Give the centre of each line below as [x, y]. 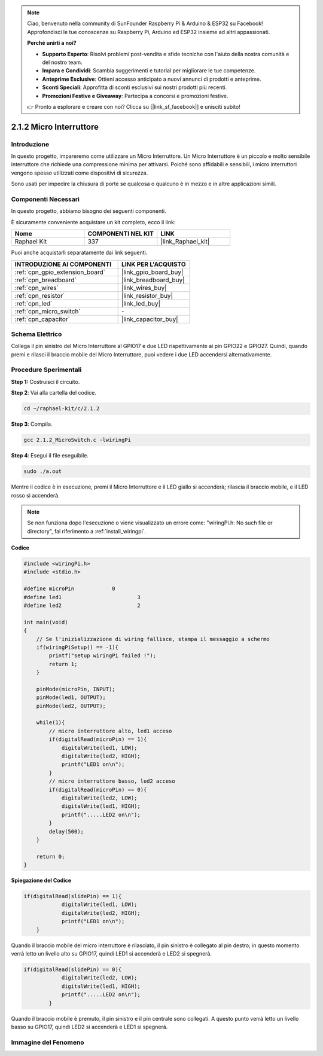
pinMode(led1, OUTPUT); [71, 698]
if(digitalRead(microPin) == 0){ [98, 790]
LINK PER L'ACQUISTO [154, 264]
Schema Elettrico [36, 334]
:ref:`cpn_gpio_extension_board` [60, 272]
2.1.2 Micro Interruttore [55, 126]
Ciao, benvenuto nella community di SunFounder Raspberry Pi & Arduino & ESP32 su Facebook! [145, 23]
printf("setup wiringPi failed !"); [103, 656]
